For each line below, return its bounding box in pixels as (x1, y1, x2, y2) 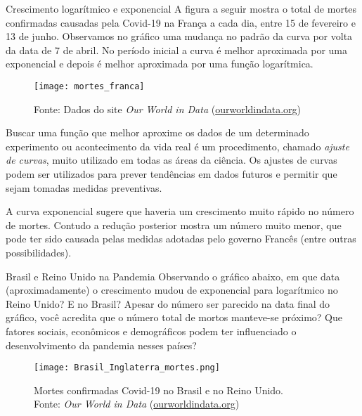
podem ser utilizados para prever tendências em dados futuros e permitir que (6, 167, 337, 181)
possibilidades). (6, 245, 72, 259)
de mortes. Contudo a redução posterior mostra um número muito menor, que (6, 217, 342, 232)
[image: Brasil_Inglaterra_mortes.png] (34, 363, 220, 373)
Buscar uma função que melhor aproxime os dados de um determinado (6, 125, 309, 140)
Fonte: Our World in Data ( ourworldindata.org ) (34, 396, 240, 411)
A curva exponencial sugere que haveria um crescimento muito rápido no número (6, 204, 354, 219)
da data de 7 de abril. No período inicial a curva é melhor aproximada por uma (6, 42, 347, 57)
